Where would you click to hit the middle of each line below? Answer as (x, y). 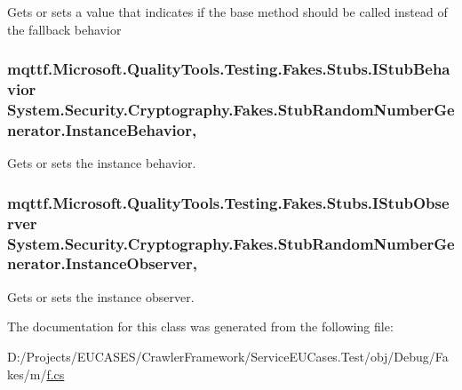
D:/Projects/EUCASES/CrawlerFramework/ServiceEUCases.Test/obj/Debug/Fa (228, 356)
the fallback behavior (64, 29)
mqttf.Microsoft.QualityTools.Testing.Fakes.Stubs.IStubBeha (229, 69)
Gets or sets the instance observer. (101, 296)
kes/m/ (27, 374)
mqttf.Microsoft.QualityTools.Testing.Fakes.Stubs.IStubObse (228, 202)
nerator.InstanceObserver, (102, 263)
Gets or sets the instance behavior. (102, 163)
